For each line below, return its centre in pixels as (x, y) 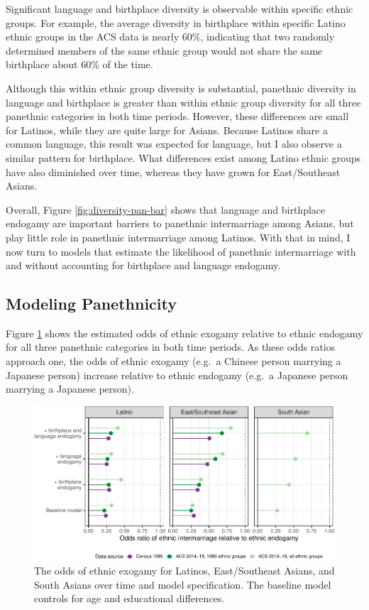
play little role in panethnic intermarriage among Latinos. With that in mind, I (178, 237)
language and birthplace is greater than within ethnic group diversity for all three (183, 102)
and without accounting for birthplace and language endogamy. (143, 265)
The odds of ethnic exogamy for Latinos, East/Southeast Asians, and (184, 570)
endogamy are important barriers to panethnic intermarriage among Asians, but (180, 223)
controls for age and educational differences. (130, 598)
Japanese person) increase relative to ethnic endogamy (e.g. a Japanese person (177, 375)
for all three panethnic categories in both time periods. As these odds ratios (171, 347)
